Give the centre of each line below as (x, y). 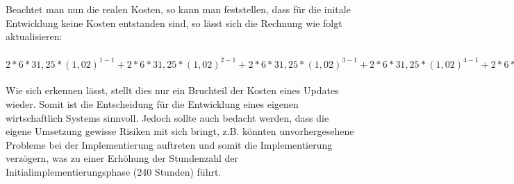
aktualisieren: (34, 36)
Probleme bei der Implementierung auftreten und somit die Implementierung (169, 144)
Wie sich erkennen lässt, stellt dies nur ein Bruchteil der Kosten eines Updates (172, 90)
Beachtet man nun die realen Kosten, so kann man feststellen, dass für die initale (178, 9)
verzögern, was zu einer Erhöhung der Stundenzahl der (122, 158)
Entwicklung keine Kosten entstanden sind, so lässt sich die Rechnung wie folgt (174, 22)
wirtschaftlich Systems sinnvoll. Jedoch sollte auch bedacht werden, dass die (167, 117)
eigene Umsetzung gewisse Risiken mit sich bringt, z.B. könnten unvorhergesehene (180, 131)
